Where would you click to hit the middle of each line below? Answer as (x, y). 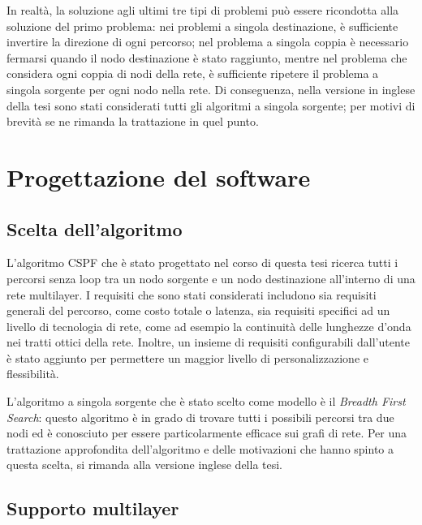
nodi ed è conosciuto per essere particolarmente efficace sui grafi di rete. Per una (207, 433)
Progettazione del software (159, 176)
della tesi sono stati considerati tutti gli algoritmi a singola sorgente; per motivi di (211, 105)
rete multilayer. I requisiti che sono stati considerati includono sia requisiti (192, 294)
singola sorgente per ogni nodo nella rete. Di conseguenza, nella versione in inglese (211, 89)
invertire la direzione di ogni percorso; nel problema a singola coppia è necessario (208, 42)
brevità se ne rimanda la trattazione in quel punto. (133, 121)
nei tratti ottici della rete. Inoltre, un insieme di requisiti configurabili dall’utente (209, 342)
